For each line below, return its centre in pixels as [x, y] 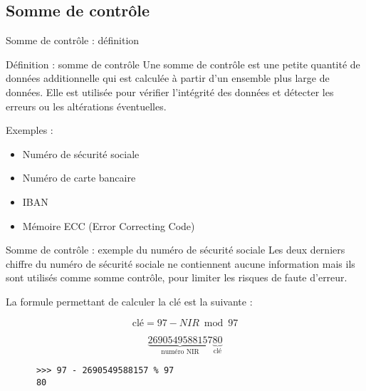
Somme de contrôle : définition [73, 40]
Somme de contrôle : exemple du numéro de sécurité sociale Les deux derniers [176, 250]
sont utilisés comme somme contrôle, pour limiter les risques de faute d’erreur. [177, 277]
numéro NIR [180, 352]
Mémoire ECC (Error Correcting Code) [109, 225]
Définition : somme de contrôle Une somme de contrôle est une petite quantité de [183, 64]
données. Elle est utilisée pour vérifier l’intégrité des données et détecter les [170, 92]
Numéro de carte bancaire [79, 178]
